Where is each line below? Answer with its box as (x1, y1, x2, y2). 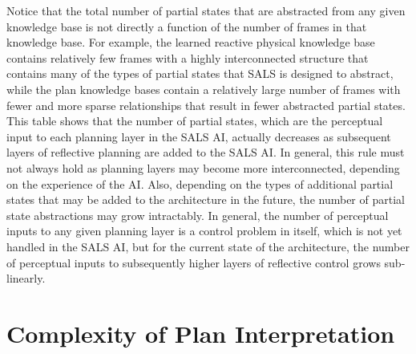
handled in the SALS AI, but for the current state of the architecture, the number (6, 238, 410, 254)
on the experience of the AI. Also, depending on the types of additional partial (6, 175, 394, 192)
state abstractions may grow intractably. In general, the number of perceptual (6, 206, 389, 223)
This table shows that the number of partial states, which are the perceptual (6, 112, 383, 129)
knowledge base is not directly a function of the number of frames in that (6, 18, 367, 35)
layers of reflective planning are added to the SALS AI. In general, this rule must (6, 144, 405, 161)
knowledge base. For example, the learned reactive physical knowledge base (6, 34, 375, 51)
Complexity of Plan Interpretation (6, 316, 395, 349)
